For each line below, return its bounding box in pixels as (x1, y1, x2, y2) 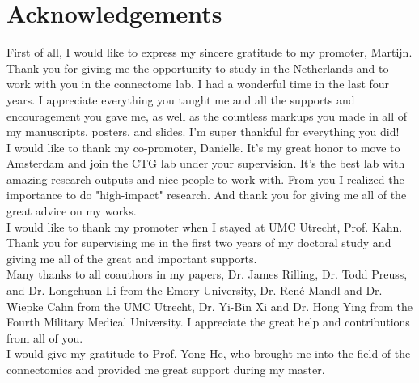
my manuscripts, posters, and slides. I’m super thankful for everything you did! (6, 123, 400, 140)
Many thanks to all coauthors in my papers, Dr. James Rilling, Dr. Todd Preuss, (6, 266, 408, 283)
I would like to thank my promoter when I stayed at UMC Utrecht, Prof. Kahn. (6, 218, 403, 235)
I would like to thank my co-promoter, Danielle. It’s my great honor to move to (6, 138, 400, 155)
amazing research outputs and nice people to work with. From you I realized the (6, 170, 404, 187)
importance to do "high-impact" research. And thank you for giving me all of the (6, 186, 407, 203)
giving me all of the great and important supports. (6, 249, 257, 266)
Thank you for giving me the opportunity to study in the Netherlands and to (6, 59, 389, 76)
